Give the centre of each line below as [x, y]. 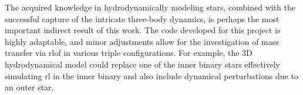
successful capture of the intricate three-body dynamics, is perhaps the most [142, 18]
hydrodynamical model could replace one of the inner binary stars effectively [142, 64]
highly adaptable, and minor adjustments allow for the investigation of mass [142, 41]
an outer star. [29, 87]
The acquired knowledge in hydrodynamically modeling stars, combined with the [150, 7]
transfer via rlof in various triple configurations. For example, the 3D [129, 53]
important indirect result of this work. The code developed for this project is [143, 30]
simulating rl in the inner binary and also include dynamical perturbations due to [151, 75]
